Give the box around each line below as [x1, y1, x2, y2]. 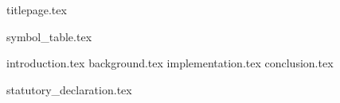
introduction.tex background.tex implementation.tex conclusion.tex [6, 55, 334, 71]
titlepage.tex [6, 2, 67, 17]
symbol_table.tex [6, 28, 92, 44]
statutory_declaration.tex [6, 81, 132, 97]
